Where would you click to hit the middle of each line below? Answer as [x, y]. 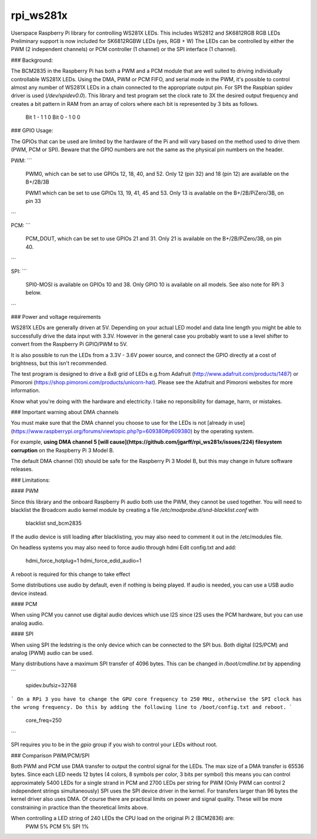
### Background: [32, 60]
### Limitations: [31, 480]
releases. [22, 469]
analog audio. [27, 623]
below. [33, 293]
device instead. [29, 593]
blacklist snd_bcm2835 [54, 523]
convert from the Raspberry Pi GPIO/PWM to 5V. [69, 344]
